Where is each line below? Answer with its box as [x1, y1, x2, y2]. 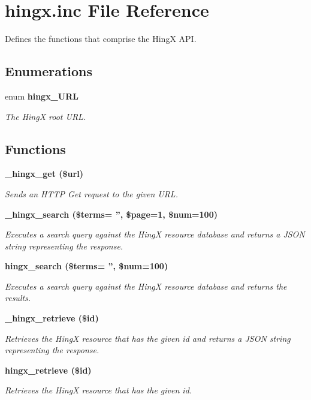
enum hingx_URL [5, 89, 78, 102]
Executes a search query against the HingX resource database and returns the [5, 279, 287, 292]
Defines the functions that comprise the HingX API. [5, 32, 197, 45]
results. [5, 291, 31, 304]
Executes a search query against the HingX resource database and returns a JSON [5, 228, 305, 240]
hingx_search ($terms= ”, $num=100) [5, 260, 168, 272]
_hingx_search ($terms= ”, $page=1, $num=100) [5, 207, 218, 220]
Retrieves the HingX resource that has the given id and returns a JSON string [5, 332, 291, 344]
